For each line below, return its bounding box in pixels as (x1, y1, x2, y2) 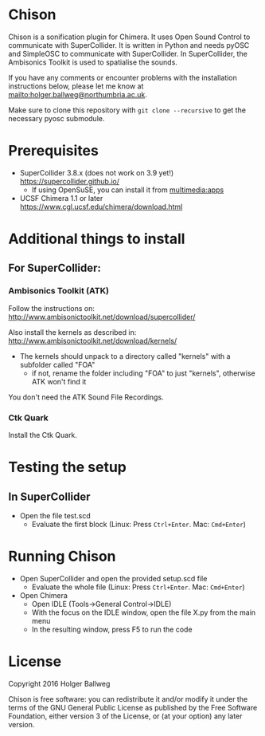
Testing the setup (8, 459, 127, 476)
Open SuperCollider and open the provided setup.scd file (19, 573, 208, 583)
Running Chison (8, 548, 117, 565)
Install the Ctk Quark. (8, 431, 78, 440)
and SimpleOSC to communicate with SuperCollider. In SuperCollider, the (8, 49, 248, 58)
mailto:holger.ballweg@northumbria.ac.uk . (8, 89, 147, 99)
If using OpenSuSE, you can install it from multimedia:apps (31, 185, 224, 195)
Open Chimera (19, 590, 68, 600)
